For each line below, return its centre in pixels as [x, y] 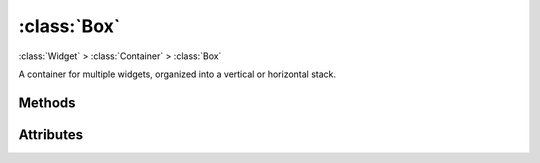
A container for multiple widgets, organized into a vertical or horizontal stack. [177, 74]
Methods [47, 102]
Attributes [51, 134]
